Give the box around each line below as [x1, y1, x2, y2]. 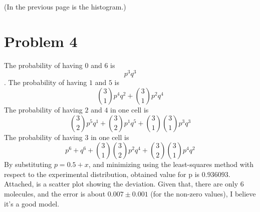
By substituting [4, 159, 52, 169]
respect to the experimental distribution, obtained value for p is [4, 168, 200, 179]
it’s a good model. [4, 198, 60, 208]
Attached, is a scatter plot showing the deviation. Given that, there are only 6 [4, 178, 244, 189]
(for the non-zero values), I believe [150, 188, 256, 198]
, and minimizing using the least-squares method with [88, 159, 254, 169]
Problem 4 [4, 30, 78, 51]
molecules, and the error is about [4, 188, 106, 198]
